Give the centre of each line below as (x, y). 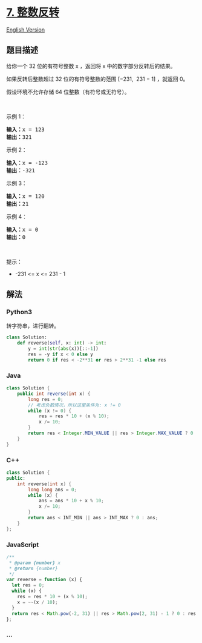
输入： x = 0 (22, 229)
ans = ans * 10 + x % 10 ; (71, 501)
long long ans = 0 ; (53, 490)
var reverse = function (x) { (44, 580)
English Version (26, 29)
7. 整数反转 (33, 12)
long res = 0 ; (46, 399)
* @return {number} (34, 568)
